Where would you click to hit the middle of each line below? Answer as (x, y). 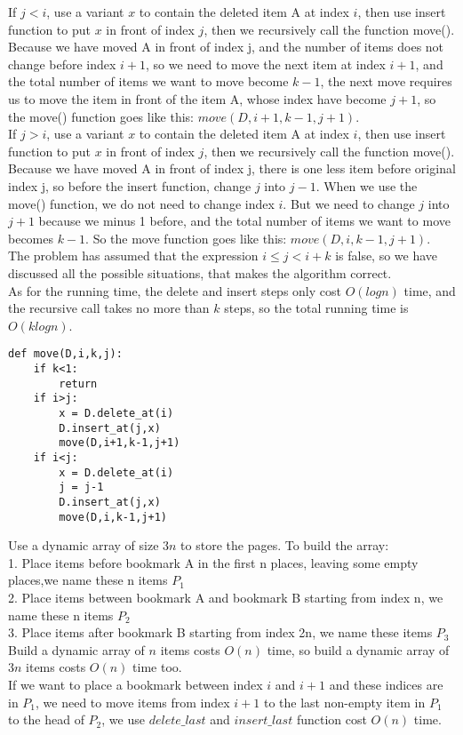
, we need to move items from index (133, 702)
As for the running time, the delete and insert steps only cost (175, 290)
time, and (430, 290)
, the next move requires (386, 81)
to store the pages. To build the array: (285, 545)
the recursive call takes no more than (109, 308)
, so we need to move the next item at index (266, 64)
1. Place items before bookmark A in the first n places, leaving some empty (213, 562)
